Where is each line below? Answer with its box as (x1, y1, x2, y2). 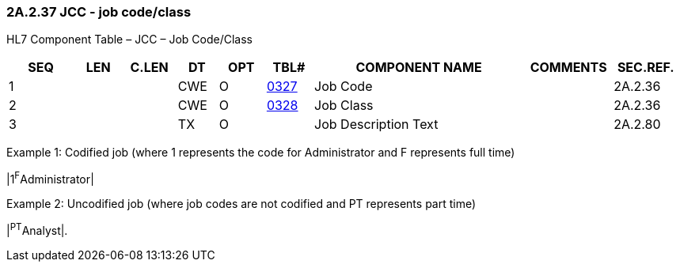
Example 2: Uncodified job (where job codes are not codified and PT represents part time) (6, 197, 477, 211)
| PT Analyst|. (6, 221, 68, 237)
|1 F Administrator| (6, 170, 94, 187)
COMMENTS (530, 59, 607, 76)
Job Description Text (314, 116, 439, 133)
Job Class (314, 97, 374, 114)
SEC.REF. (617, 59, 674, 76)
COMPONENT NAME (355, 59, 482, 76)
